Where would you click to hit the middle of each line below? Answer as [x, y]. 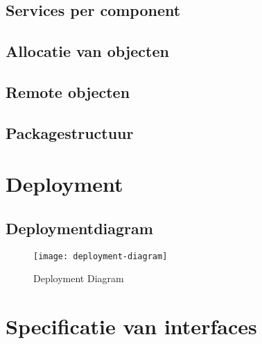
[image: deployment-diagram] [101, 256]
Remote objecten [68, 91]
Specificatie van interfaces [131, 326]
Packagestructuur [70, 132]
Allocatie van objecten [87, 51]
